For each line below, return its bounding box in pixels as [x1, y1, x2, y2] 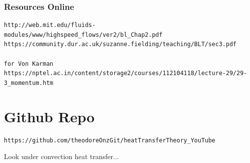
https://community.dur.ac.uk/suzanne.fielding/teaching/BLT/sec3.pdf [4, 41, 237, 48]
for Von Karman [4, 60, 54, 67]
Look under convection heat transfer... [4, 151, 119, 162]
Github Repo [4, 106, 95, 126]
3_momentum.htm [4, 79, 54, 86]
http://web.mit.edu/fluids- [4, 22, 96, 29]
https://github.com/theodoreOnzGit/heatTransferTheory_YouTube [4, 136, 216, 144]
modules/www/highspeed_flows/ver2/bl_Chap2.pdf [4, 31, 163, 38]
